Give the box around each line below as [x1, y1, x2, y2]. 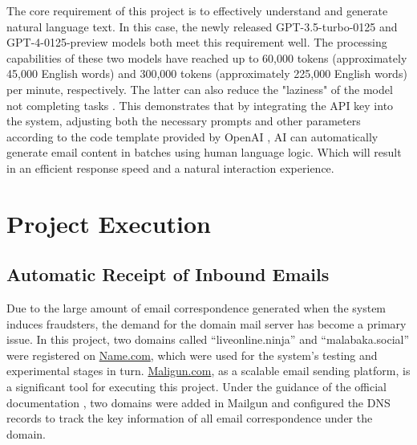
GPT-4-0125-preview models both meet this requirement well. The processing [6, 34, 387, 51]
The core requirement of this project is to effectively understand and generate [6, 2, 388, 18]
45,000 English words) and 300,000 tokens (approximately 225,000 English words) [6, 65, 407, 82]
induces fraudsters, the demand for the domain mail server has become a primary [6, 315, 407, 332]
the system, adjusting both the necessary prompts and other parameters [6, 112, 361, 129]
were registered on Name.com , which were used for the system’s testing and [6, 346, 378, 363]
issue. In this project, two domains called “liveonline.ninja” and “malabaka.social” [6, 331, 410, 348]
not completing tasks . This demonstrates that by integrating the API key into [6, 96, 394, 113]
